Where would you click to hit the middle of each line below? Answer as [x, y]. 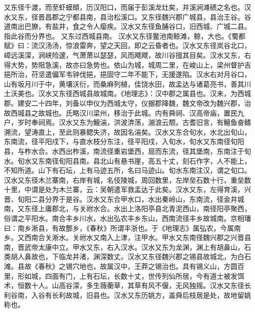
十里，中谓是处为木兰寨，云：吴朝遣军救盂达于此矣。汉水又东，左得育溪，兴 [127, 189]
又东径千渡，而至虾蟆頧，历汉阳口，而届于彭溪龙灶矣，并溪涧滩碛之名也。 [124, 7]
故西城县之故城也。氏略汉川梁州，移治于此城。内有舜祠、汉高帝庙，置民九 [124, 112]
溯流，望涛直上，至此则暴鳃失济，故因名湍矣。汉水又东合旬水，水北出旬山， [127, 132]
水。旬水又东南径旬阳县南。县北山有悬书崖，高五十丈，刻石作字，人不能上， [127, 160]
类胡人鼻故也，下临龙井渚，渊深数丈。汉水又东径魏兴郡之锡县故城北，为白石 [127, 256]
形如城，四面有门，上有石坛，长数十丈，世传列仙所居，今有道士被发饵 [131, 276]
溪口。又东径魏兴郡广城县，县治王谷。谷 [186, 16]
